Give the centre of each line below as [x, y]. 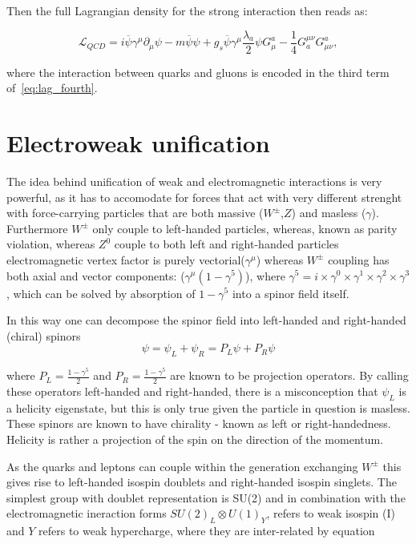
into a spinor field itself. [291, 293]
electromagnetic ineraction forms [87, 513]
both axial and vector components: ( [96, 275]
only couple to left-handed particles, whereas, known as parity [245, 228]
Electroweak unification [138, 143]
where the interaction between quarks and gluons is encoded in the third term [198, 72]
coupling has [359, 259]
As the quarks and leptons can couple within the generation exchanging [182, 466]
